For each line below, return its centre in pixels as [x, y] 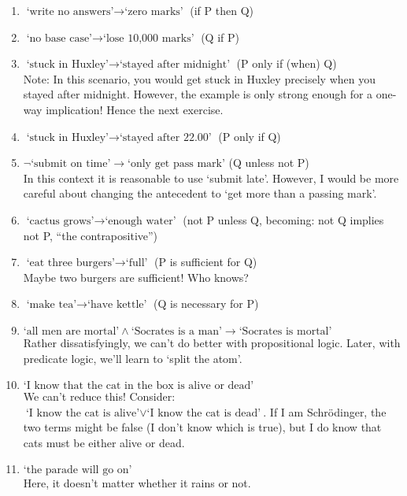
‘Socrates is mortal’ [285, 331]
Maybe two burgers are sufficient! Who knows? [136, 277]
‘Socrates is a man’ [176, 331]
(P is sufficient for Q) [206, 262]
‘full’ [137, 263]
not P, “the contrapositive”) [91, 235]
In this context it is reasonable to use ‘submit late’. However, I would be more [211, 178]
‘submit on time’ [71, 164]
